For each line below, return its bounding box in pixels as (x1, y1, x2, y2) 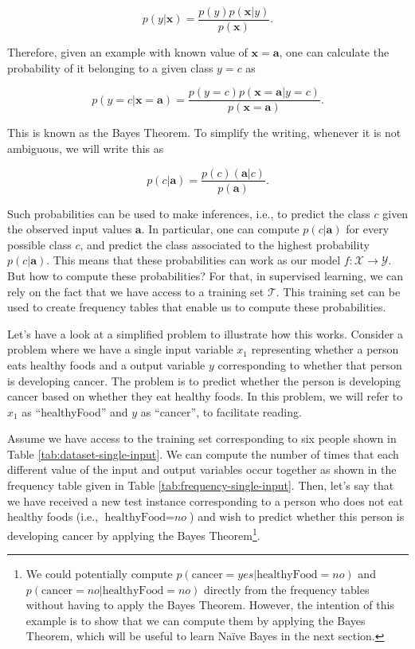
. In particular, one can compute (141, 221, 300, 237)
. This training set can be (276, 283, 401, 299)
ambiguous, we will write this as (7, 139, 164, 156)
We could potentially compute (25, 565, 173, 582)
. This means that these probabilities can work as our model (46, 252, 341, 268)
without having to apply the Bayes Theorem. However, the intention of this (25, 596, 394, 613)
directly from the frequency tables (203, 581, 370, 597)
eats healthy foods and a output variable (7, 356, 206, 373)
